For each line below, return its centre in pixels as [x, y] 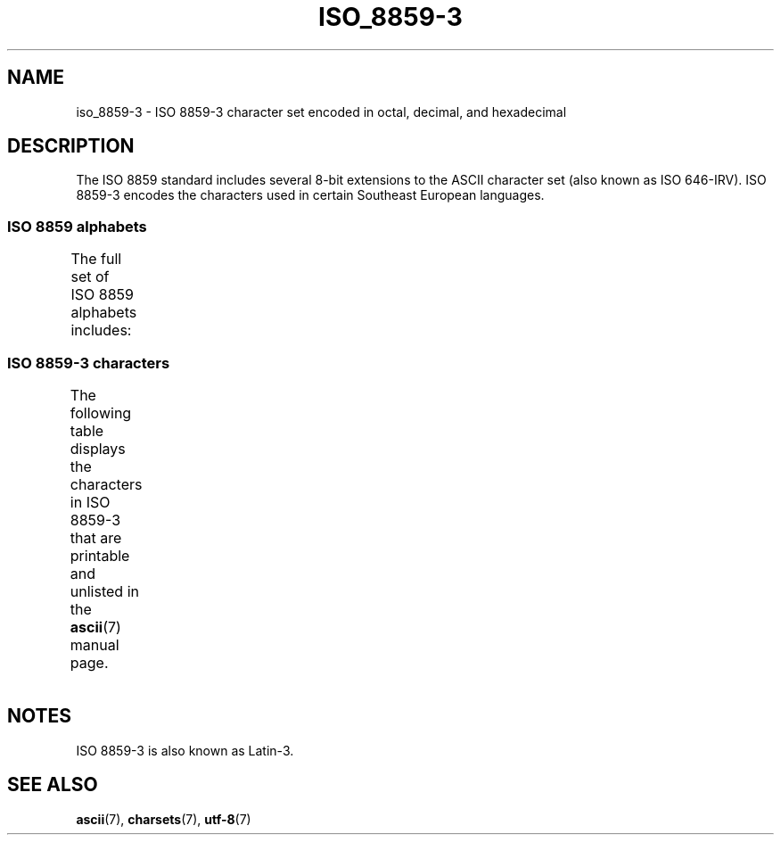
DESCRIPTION [71, 146]
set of [90, 277]
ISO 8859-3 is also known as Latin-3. [185, 750]
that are [96, 537]
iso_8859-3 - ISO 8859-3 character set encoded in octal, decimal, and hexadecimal [321, 111]
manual [95, 644]
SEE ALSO [53, 785]
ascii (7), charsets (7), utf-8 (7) [164, 819]
